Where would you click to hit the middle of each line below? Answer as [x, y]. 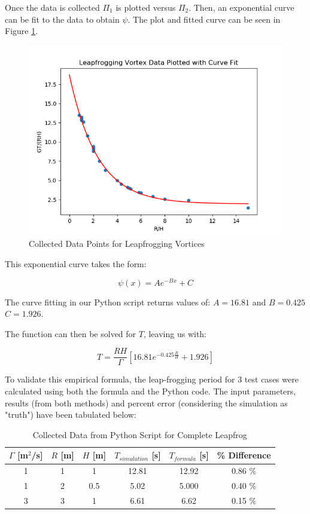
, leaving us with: [175, 333]
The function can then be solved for [71, 333]
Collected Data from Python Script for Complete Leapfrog [140, 434]
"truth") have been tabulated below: [71, 414]
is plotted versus [146, 7]
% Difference [244, 455]
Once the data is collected [52, 7]
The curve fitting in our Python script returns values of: [108, 302]
